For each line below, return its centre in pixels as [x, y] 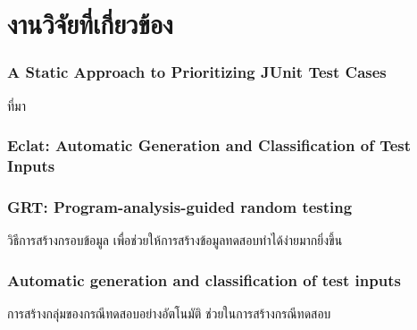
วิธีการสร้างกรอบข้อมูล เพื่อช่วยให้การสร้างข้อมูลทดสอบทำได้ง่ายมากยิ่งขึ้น [175, 240]
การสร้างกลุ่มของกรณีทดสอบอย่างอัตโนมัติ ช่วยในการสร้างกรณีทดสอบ [169, 313]
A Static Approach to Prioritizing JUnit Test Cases [197, 72]
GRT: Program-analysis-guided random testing [180, 206]
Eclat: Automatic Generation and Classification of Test [209, 145]
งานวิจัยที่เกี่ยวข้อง [90, 24]
